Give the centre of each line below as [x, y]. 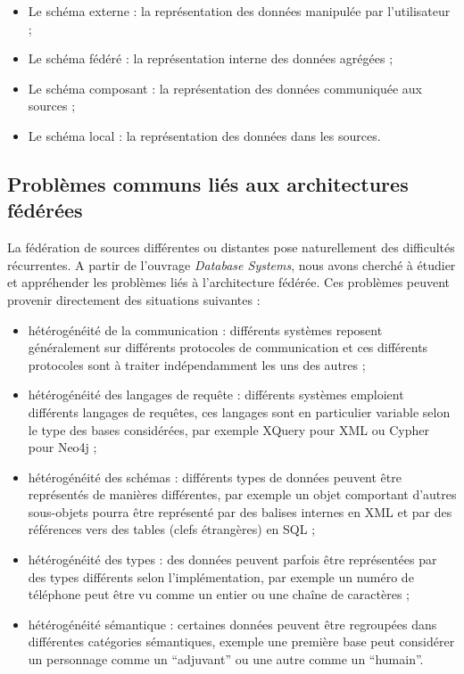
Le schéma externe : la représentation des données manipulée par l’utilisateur [239, 11]
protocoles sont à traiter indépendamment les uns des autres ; [197, 364]
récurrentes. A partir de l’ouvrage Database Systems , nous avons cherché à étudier [232, 264]
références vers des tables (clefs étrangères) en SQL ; [172, 529]
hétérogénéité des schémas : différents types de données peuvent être [215, 477]
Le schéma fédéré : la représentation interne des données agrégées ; [211, 58]
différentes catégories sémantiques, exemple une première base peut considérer [241, 641]
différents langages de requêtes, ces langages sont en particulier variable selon [239, 411]
